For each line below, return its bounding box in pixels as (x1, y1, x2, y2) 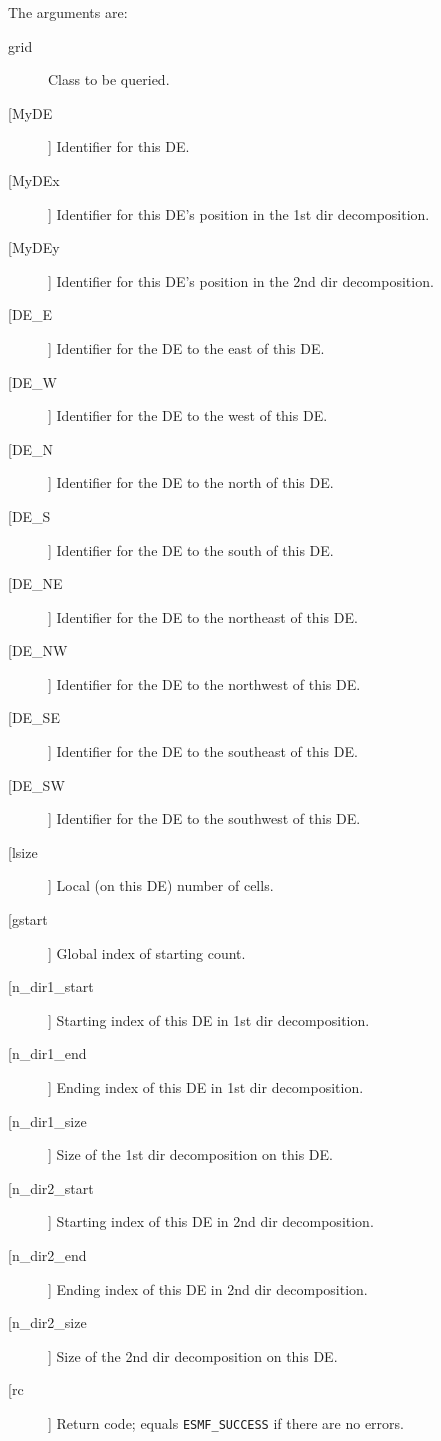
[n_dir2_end (8, 1244, 87, 1265)
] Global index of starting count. (48, 942, 246, 963)
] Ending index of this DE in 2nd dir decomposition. (48, 1278, 368, 1299)
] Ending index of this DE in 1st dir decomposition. (48, 1077, 364, 1097)
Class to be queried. (48, 69, 170, 90)
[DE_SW (8, 774, 65, 795)
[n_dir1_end (8, 1043, 87, 1064)
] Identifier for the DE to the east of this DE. (48, 337, 325, 358)
